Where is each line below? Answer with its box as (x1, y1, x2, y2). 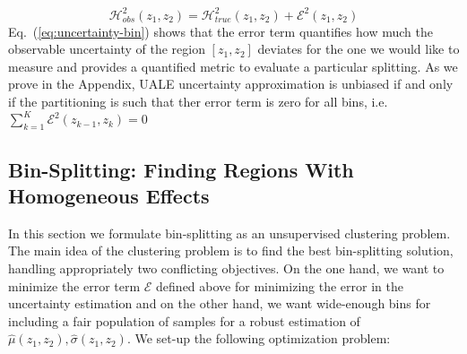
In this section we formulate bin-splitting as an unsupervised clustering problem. (8, 223, 451, 242)
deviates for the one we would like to (257, 39, 460, 58)
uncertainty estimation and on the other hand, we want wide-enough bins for (8, 294, 431, 313)
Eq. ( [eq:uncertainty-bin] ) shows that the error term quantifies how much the (8, 22, 433, 40)
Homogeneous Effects (8, 182, 210, 210)
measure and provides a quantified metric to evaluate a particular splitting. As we (8, 56, 458, 75)
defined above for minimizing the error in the (156, 276, 403, 295)
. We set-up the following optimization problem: (126, 329, 391, 348)
